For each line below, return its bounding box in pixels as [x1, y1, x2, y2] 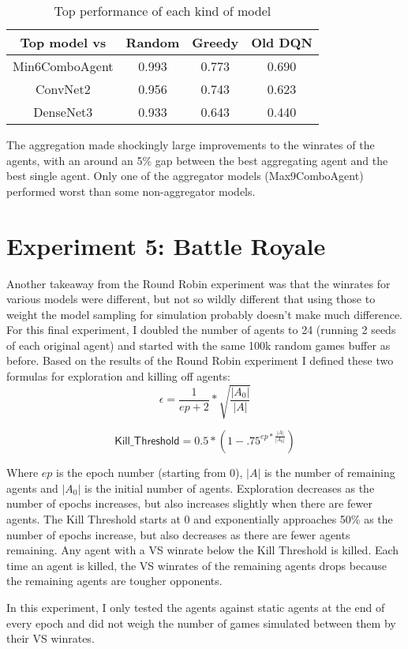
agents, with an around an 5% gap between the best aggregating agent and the [6, 152, 388, 168]
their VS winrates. [6, 630, 95, 647]
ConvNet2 [35, 80, 91, 98]
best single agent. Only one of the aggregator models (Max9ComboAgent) [6, 167, 364, 184]
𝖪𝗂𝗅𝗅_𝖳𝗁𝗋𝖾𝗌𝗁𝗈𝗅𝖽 [114, 436, 180, 448]
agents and [6, 479, 58, 496]
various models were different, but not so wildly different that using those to [6, 291, 376, 307]
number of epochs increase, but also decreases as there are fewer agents [6, 526, 350, 542]
